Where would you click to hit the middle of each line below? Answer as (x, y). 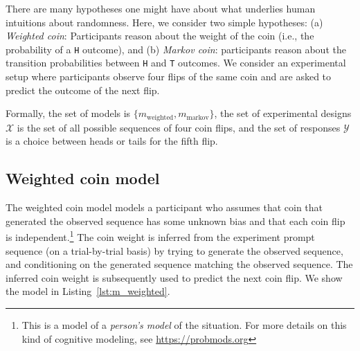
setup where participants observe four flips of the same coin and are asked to (169, 76)
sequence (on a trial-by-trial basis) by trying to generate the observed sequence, (174, 250)
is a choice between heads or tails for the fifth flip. (112, 141)
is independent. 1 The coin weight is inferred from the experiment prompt (160, 236)
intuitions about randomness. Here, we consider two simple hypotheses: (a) (164, 22)
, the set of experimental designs (283, 113)
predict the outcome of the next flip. (83, 90)
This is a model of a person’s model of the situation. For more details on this (184, 324)
